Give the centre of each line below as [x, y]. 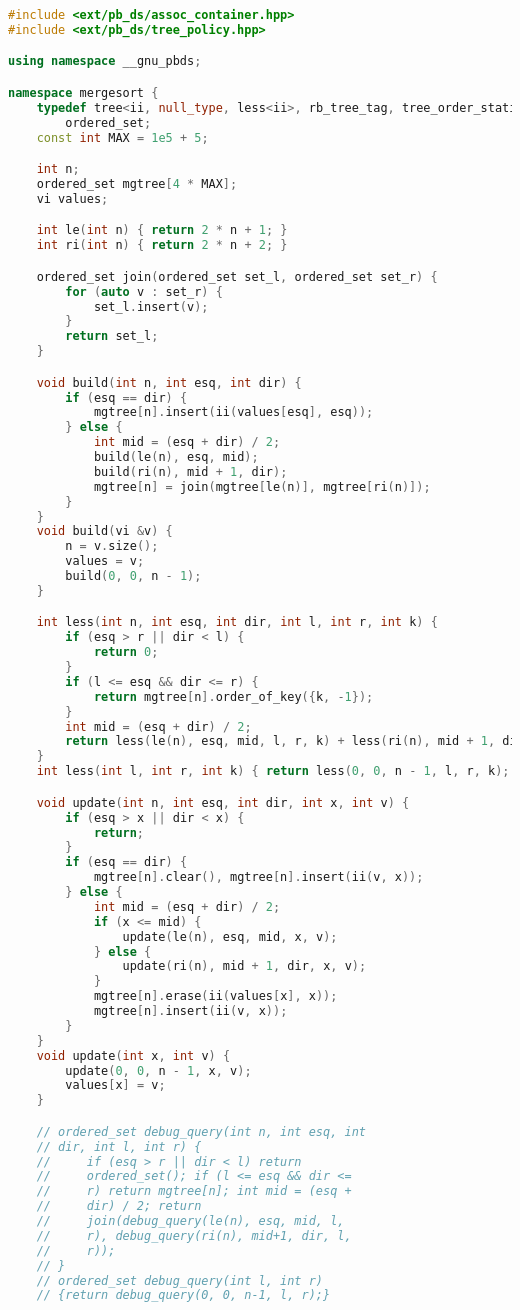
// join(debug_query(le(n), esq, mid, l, [190, 1221]
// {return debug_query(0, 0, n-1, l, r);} [183, 1295]
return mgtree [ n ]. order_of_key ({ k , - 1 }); [233, 696]
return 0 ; [126, 652]
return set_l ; [112, 336]
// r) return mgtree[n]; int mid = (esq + [194, 1191]
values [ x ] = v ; [115, 1085]
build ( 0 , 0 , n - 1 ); [133, 576]
